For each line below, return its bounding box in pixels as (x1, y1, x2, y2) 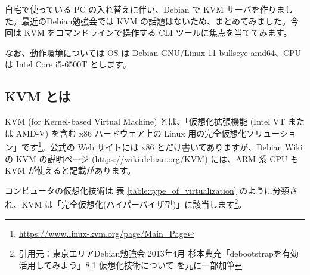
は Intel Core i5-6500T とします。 (5, 58, 131, 70)
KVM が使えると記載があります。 (5, 164, 136, 177)
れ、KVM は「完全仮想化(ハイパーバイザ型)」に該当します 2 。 (5, 196, 247, 211)
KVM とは (5, 87, 71, 106)
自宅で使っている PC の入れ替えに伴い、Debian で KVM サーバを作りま (5, 3, 285, 15)
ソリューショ (246, 126, 296, 139)
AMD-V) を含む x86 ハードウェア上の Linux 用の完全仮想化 (15, 126, 247, 139)
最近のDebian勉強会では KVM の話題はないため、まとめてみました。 (21, 14, 290, 27)
